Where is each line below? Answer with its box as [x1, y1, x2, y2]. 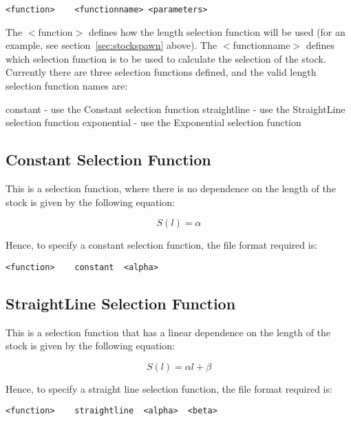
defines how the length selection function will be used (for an [88, 24, 345, 39]
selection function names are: [6, 79, 128, 93]
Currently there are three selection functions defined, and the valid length [6, 65, 317, 79]
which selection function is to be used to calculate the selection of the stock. [6, 51, 326, 65]
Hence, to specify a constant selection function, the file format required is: [6, 238, 318, 252]
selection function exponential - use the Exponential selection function [6, 115, 301, 130]
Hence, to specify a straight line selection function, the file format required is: [6, 381, 332, 396]
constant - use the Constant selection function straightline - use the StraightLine [6, 101, 345, 116]
